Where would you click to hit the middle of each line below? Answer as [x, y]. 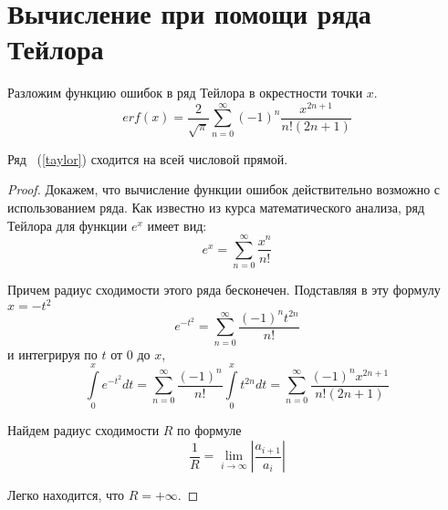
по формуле [209, 430]
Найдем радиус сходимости [83, 430]
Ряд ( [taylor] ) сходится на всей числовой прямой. [148, 158]
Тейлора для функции [68, 225]
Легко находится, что [66, 495]
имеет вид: [177, 225]
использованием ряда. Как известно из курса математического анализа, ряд [216, 207]
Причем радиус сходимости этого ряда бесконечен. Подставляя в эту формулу [224, 290]
